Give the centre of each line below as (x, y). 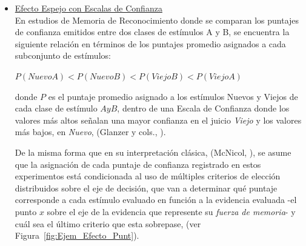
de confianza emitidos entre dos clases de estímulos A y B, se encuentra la (152, 32)
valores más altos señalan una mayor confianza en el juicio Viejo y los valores (158, 120)
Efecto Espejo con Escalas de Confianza (88, 8)
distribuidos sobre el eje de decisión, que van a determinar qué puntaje (146, 188)
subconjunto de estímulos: (63, 55)
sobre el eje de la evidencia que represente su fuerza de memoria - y (171, 211)
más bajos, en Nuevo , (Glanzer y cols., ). (90, 132)
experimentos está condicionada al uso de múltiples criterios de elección (148, 176)
